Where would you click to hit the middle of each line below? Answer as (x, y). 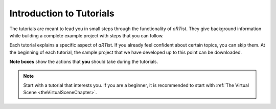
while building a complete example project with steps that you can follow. (86, 35)
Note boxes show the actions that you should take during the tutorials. (84, 62)
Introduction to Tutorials (62, 13)
